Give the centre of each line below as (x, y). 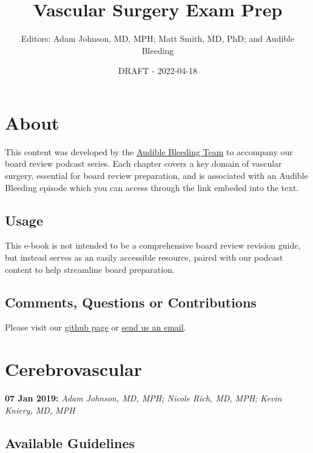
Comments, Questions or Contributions (131, 302)
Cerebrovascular (74, 369)
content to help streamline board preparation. (90, 269)
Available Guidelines (70, 442)
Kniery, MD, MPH (40, 410)
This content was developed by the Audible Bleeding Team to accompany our (149, 151)
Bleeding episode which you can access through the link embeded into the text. (152, 187)
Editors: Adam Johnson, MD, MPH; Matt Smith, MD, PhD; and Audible (158, 39)
